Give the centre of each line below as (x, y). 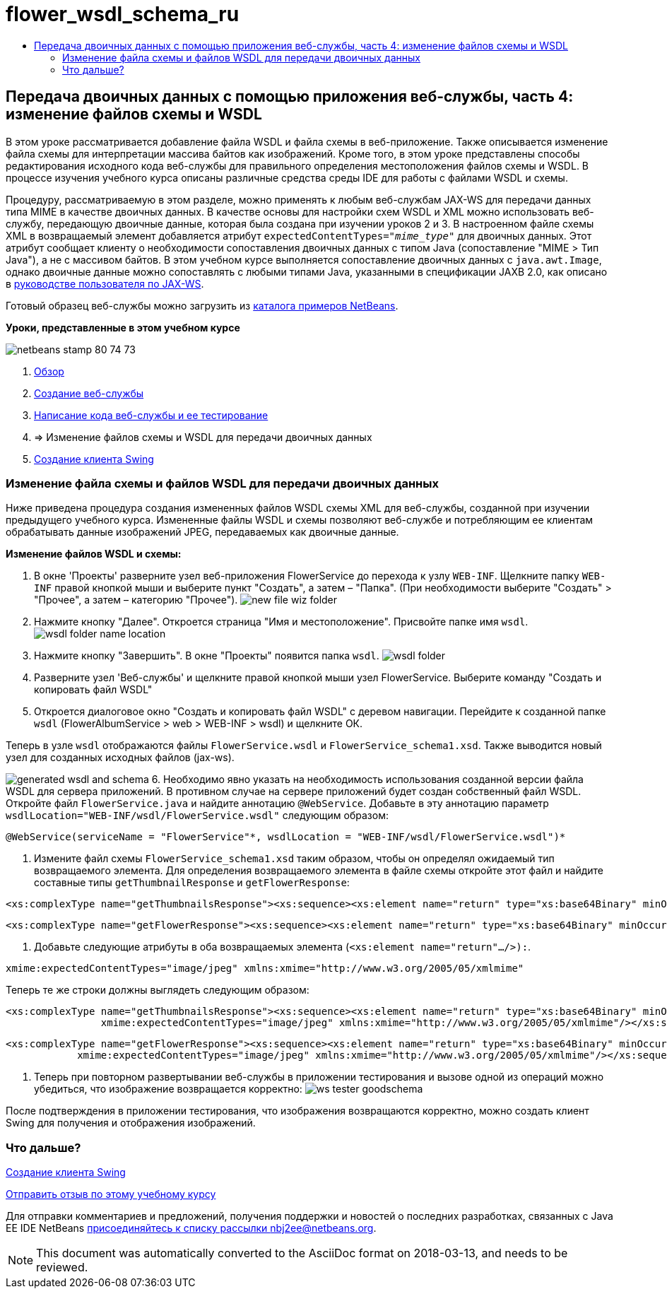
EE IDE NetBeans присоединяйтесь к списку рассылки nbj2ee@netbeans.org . (191, 1228)
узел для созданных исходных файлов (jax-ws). (120, 758)
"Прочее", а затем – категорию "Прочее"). (136, 600)
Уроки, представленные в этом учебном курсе (123, 327)
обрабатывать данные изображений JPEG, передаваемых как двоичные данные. (202, 532)
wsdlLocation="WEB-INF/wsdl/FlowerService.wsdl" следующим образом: (197, 816)
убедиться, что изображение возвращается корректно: (168, 1089)
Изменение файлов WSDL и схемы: (94, 554)
